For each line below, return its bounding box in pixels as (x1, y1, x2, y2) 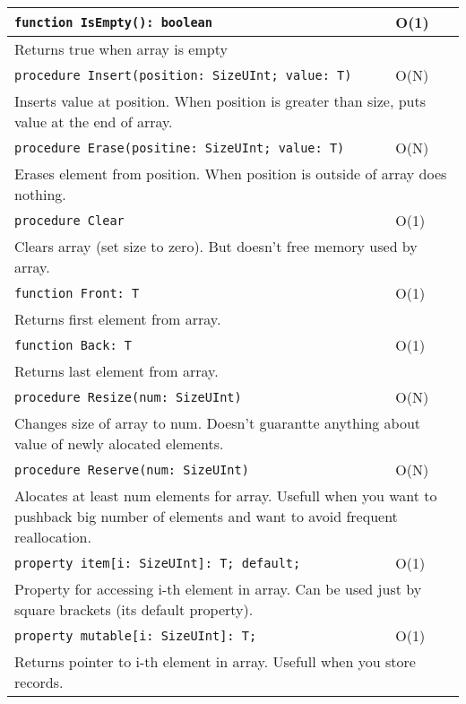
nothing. (14, 184, 66, 204)
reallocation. (14, 526, 91, 547)
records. (14, 672, 64, 692)
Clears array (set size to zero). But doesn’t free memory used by (14, 236, 418, 256)
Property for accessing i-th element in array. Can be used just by (14, 578, 422, 599)
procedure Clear (14, 213, 125, 228)
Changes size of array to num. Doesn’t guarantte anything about (14, 413, 421, 433)
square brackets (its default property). (14, 599, 254, 620)
